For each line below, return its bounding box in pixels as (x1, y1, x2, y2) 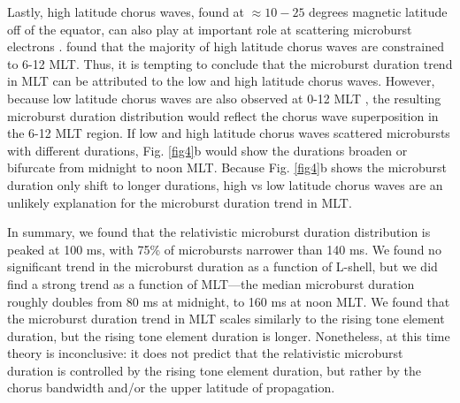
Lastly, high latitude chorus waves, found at (7, 3, 245, 20)
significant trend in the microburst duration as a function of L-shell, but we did (7, 257, 438, 276)
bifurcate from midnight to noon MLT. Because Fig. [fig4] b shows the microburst (7, 158, 447, 177)
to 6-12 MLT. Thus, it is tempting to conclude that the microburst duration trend (7, 54, 453, 72)
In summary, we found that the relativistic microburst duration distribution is (7, 223, 431, 241)
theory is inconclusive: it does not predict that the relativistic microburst (7, 344, 403, 362)
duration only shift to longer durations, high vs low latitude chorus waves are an (7, 175, 443, 194)
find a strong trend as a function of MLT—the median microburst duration (7, 274, 415, 293)
